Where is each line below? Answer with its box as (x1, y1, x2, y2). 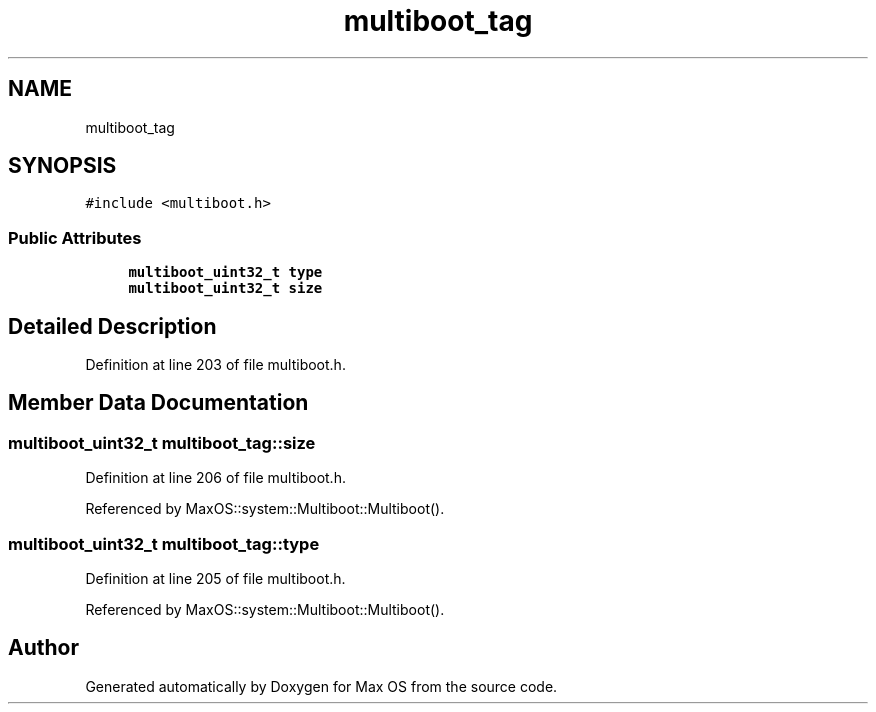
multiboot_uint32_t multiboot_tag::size (8, 432, 316, 453)
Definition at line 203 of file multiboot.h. (85, 356, 346, 374)
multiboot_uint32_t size (128, 280, 323, 297)
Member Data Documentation (8, 390, 309, 416)
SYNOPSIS (8, 153, 117, 179)
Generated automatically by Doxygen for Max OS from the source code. (85, 677, 558, 695)
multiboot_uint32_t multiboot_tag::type (8, 533, 320, 554)
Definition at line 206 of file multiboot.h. (85, 469, 346, 487)
